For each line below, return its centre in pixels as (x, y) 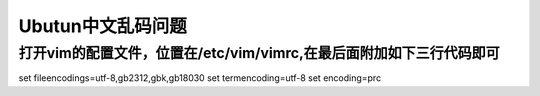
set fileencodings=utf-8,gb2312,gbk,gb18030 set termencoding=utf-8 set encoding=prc (200, 78)
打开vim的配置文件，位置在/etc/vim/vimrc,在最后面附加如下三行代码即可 (259, 53)
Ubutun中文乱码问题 (102, 26)
